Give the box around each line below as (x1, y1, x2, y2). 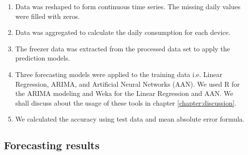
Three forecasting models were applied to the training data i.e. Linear (15, 69, 222, 79)
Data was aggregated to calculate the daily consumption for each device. (15, 27, 231, 37)
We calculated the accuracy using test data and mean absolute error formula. (15, 114, 245, 124)
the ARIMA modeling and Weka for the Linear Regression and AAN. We (15, 88, 233, 98)
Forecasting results (4, 138, 100, 153)
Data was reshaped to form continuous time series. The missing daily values (15, 1, 241, 11)
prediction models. (15, 53, 70, 63)
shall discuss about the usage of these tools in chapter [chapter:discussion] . (15, 97, 237, 108)
